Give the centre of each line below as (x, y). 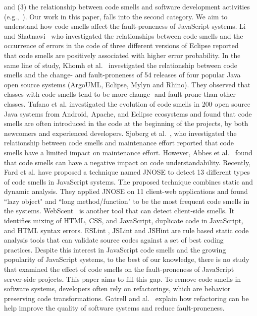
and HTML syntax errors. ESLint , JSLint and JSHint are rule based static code (127, 230)
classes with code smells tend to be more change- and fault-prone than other (120, 94)
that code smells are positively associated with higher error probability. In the (122, 55)
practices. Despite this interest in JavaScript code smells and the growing (115, 249)
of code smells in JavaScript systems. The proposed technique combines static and (128, 181)
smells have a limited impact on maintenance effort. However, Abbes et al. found (128, 152)
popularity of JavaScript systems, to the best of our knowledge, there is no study (127, 259)
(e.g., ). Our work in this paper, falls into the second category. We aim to (116, 16)
